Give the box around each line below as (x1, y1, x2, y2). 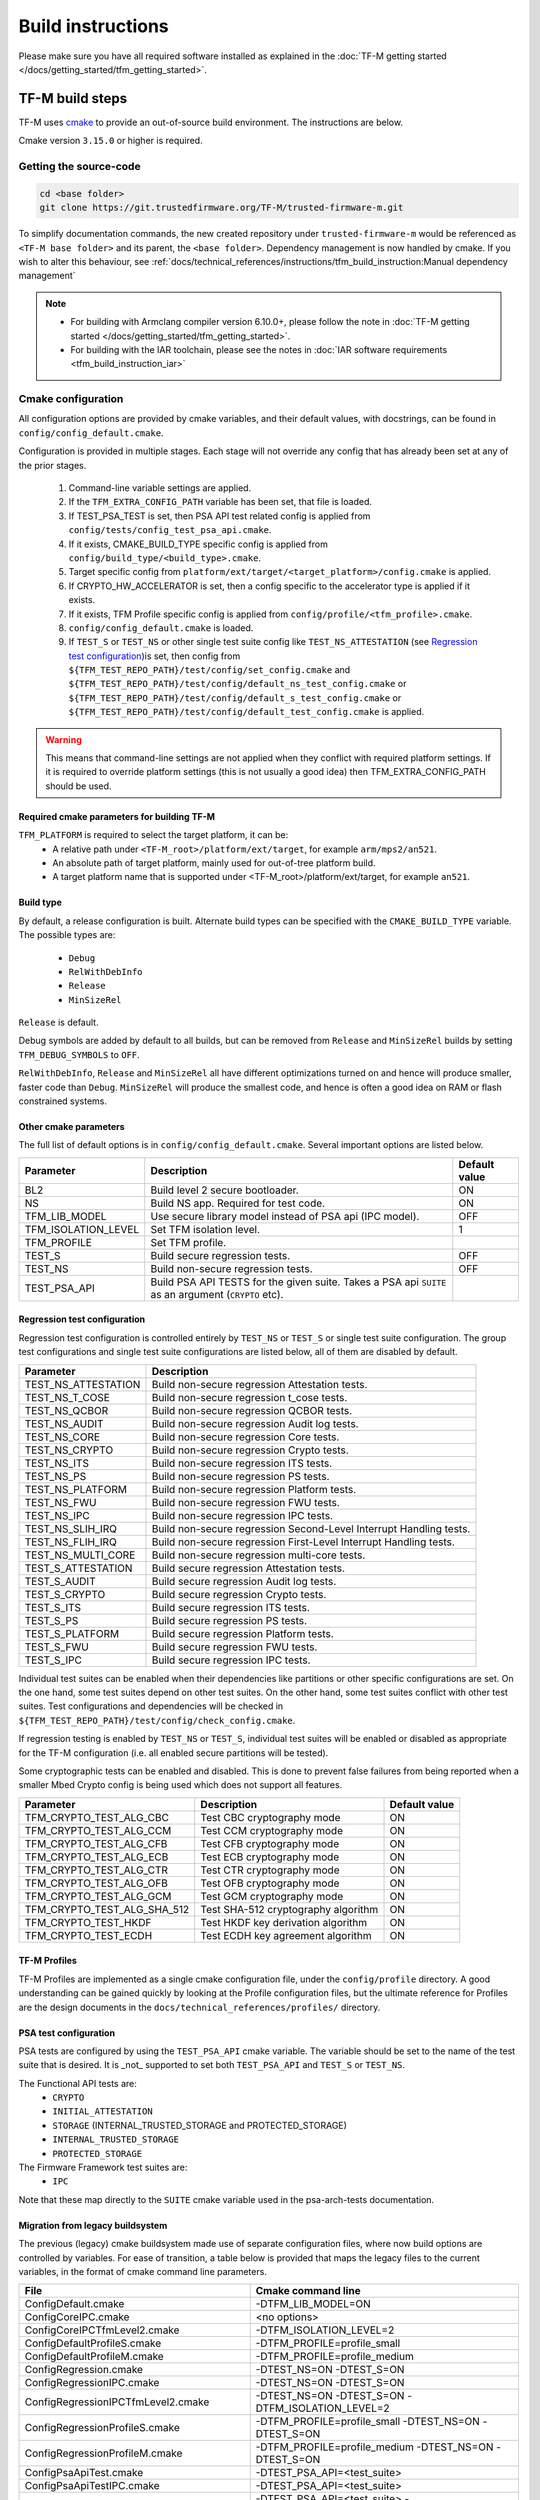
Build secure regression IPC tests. (151, 1653, 311, 1667)
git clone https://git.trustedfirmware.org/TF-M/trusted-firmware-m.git (39, 202, 404, 214)
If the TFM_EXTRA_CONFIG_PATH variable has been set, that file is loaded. (68, 496, 372, 508)
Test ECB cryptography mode (200, 1850, 340, 1864)
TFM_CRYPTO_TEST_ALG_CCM (24, 1823, 172, 1837)
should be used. (45, 780, 112, 792)
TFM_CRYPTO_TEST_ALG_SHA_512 (24, 1902, 190, 1916)
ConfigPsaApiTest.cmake (24, 2466, 144, 2480)
